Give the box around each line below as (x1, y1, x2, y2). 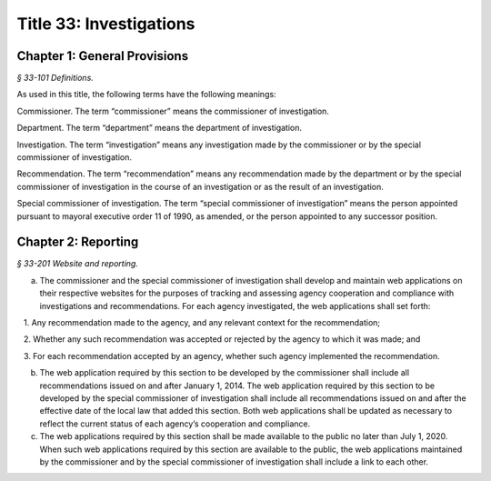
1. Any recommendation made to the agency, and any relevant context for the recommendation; (23, 317, 381, 328)
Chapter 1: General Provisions (16, 48, 189, 64)
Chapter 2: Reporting (16, 235, 139, 250)
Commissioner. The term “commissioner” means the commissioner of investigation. (16, 105, 329, 116)
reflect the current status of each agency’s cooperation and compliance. (39, 418, 311, 429)
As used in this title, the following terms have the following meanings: (16, 89, 276, 100)
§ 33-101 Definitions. (16, 73, 95, 84)
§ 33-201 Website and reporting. (16, 258, 138, 269)
